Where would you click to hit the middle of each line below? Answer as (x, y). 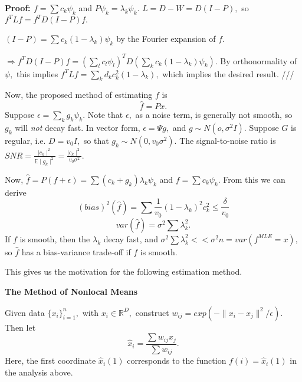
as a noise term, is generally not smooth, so (214, 115)
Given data (25, 312)
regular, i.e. (25, 140)
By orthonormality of (259, 60)
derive (16, 192)
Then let (20, 327)
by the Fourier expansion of (166, 39)
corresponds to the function (177, 360)
